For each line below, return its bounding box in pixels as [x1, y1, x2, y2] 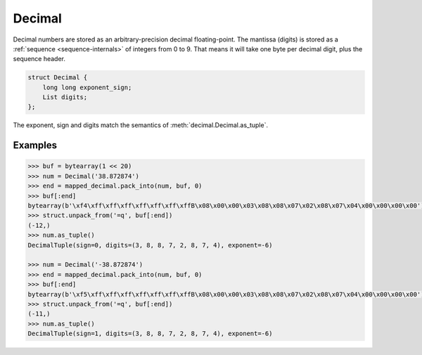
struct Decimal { [27, 74, 88, 82]
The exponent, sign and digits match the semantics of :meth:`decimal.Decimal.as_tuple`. [13, 121, 269, 129]
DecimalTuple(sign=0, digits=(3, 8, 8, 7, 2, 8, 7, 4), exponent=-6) [27, 241, 273, 249]
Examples [13, 139, 58, 151]
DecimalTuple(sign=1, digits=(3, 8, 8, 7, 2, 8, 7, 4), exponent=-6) [27, 330, 273, 337]
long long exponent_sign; [42, 83, 132, 91]
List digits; [42, 93, 88, 101]
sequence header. [13, 55, 66, 63]
